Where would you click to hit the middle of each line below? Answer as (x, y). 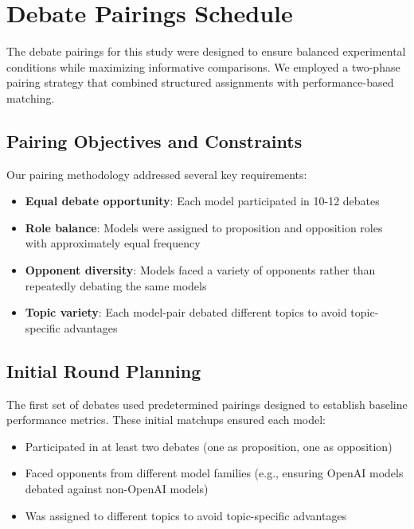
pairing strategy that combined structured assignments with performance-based (200, 82)
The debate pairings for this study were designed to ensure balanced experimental (206, 51)
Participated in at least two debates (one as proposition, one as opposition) (209, 446)
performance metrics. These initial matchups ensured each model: (166, 420)
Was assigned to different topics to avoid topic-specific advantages (186, 515)
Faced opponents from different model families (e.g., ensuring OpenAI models (214, 473)
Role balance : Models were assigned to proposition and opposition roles (204, 227)
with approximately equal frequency (113, 243)
